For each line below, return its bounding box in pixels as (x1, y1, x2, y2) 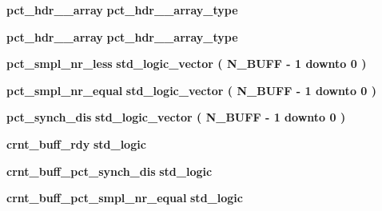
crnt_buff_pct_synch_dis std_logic (6, 162, 213, 179)
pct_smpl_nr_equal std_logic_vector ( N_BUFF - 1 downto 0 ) (6, 82, 377, 98)
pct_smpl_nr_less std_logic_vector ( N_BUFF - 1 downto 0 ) (6, 55, 367, 72)
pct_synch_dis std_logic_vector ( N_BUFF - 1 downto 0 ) (6, 109, 346, 125)
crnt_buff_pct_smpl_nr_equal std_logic (6, 189, 243, 206)
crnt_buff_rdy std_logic (6, 135, 146, 152)
